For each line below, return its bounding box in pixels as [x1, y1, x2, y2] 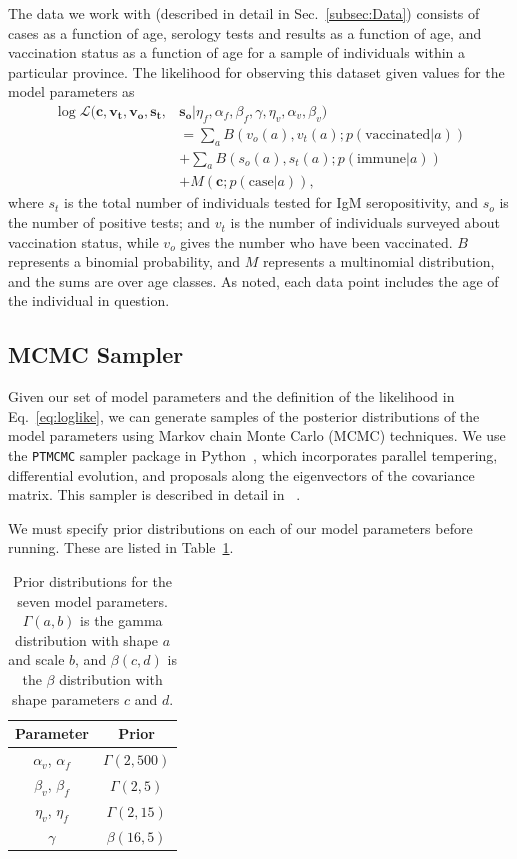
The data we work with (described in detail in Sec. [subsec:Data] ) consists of [8, 3, 480, 23]
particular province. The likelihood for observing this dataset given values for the [8, 61, 505, 82]
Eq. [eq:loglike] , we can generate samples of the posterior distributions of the [8, 405, 480, 426]
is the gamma [80, 610, 163, 631]
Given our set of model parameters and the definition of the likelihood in [8, 386, 455, 407]
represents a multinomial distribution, [263, 251, 495, 272]
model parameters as [8, 81, 135, 102]
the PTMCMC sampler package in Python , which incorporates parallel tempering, [8, 445, 498, 466]
